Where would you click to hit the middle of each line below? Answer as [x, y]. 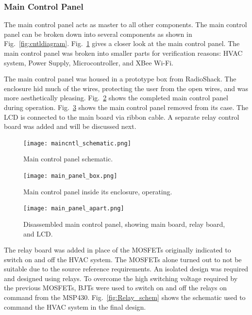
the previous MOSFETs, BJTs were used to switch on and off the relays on [116, 288]
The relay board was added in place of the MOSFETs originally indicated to [118, 250]
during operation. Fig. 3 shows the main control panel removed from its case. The [126, 107]
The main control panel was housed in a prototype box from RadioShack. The [120, 79]
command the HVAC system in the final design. [75, 307]
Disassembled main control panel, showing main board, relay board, [124, 224]
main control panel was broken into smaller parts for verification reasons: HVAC [123, 53]
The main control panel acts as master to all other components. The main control [126, 24]
